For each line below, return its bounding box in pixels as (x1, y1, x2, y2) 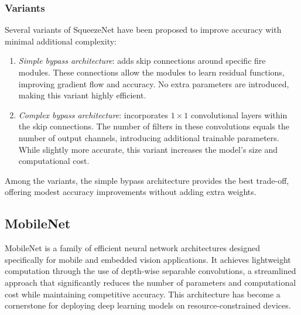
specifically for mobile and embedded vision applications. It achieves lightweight (5, 253, 291, 265)
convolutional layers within (190, 108, 288, 121)
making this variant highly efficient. (18, 89, 146, 101)
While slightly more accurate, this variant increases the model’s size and (18, 143, 278, 155)
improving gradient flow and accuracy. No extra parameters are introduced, (18, 77, 289, 90)
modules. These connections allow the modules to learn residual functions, (18, 66, 285, 78)
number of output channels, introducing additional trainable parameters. (18, 131, 279, 143)
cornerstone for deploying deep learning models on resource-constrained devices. (5, 299, 291, 311)
